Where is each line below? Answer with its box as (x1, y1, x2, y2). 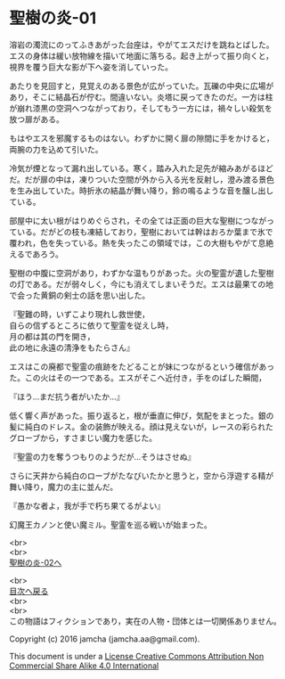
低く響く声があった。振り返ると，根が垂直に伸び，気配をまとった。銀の (9, 410, 274, 421)
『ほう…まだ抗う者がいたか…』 (9, 391, 125, 402)
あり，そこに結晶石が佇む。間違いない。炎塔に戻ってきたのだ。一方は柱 (9, 91, 273, 102)
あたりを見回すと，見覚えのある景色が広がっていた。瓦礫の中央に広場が (9, 80, 274, 91)
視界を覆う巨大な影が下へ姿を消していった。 (9, 61, 174, 72)
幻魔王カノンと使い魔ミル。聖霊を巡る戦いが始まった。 (9, 519, 212, 530)
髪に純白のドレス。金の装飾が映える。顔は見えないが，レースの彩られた (9, 421, 274, 432)
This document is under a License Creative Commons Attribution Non (9, 650, 265, 661)
